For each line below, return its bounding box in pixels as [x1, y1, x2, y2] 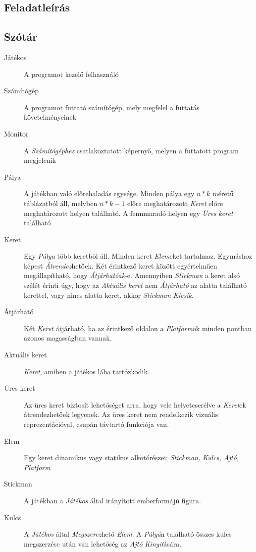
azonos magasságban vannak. [24, 333, 112, 343]
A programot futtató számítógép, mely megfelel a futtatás [24, 102, 200, 112]
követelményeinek [24, 112, 77, 122]
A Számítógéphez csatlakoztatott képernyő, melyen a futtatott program [24, 145, 239, 155]
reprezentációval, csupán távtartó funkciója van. [24, 419, 169, 429]
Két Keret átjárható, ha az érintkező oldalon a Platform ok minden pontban [24, 323, 252, 333]
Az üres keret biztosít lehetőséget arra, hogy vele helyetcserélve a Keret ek [24, 399, 246, 410]
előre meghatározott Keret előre [127, 198, 223, 208]
